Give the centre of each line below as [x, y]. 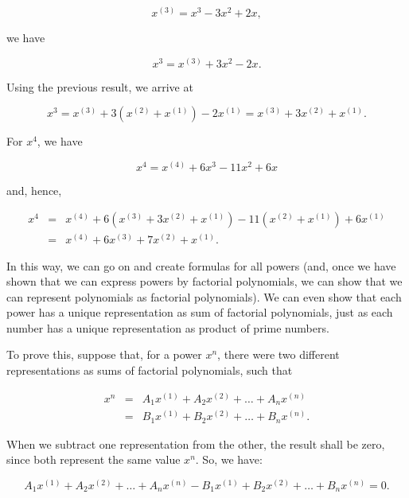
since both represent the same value [93, 459]
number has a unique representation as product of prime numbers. [168, 327]
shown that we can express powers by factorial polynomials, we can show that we [204, 281]
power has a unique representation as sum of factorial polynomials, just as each [200, 312]
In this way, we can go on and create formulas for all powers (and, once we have [201, 265]
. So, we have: [229, 459]
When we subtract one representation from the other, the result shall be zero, [196, 444]
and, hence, [34, 190]
